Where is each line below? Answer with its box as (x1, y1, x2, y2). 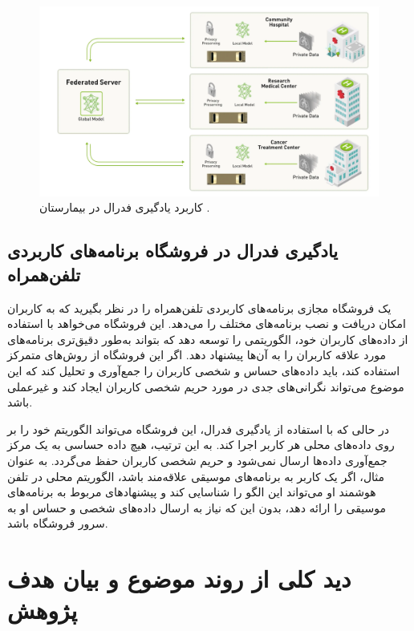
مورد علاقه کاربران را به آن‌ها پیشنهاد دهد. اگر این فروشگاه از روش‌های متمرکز (7, 346, 387, 363)
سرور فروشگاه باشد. (7, 515, 108, 532)
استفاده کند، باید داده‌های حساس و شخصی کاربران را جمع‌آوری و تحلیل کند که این (7, 362, 400, 378)
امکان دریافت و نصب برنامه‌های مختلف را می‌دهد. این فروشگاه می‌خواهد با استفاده (7, 315, 406, 332)
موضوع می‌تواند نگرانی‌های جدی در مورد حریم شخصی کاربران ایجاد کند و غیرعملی (7, 378, 404, 394)
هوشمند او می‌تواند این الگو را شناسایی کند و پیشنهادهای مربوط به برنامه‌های (7, 483, 376, 500)
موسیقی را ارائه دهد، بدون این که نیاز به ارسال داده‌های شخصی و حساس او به (7, 499, 386, 516)
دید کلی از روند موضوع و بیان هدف (7, 562, 351, 595)
